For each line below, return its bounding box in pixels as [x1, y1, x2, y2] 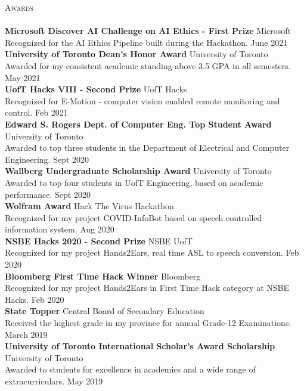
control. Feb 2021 [5, 106, 68, 119]
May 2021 [5, 71, 41, 83]
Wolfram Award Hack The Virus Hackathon [5, 200, 174, 212]
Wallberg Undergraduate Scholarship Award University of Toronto [5, 165, 272, 177]
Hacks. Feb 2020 [5, 293, 64, 305]
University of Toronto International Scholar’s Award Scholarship [5, 340, 275, 352]
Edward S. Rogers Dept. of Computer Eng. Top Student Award [5, 117, 272, 130]
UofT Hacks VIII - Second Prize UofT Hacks [5, 83, 187, 95]
